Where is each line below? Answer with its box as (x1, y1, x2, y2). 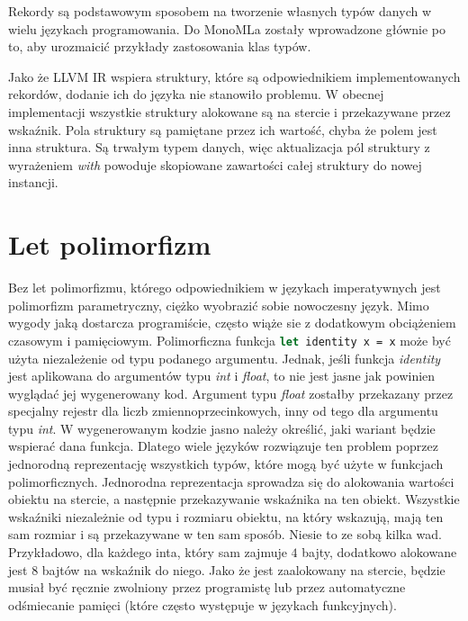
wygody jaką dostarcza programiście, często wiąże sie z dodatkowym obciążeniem (8, 313, 456, 332)
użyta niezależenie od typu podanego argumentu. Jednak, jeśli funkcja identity (8, 348, 441, 367)
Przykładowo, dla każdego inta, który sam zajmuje (8, 543, 287, 562)
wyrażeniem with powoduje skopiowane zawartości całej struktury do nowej (8, 155, 422, 174)
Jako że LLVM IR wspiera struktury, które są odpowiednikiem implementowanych (8, 67, 461, 85)
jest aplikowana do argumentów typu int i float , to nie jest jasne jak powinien (8, 366, 436, 385)
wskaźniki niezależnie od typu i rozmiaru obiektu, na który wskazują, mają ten (8, 507, 444, 526)
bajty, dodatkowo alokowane (301, 543, 457, 562)
